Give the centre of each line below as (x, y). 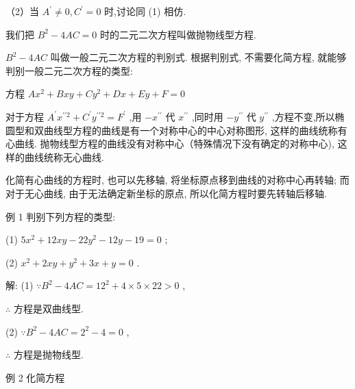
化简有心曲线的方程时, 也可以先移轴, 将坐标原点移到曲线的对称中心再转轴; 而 (177, 180)
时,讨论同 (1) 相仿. (145, 11)
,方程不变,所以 (303, 116)
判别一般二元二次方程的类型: (69, 70)
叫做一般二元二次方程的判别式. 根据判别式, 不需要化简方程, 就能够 (198, 57)
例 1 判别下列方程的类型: (61, 216)
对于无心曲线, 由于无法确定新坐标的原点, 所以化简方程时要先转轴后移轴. (166, 193)
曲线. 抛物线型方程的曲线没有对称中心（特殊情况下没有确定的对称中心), (174, 143)
